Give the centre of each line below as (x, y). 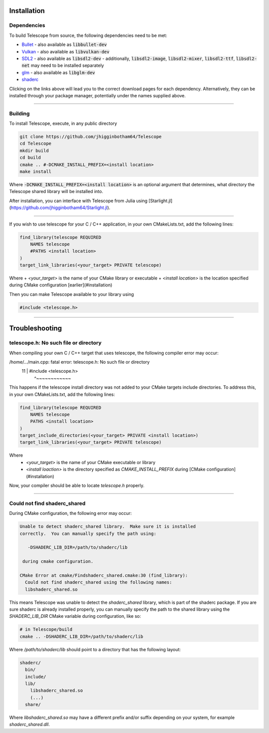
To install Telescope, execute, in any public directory (63, 123)
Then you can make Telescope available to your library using (71, 294)
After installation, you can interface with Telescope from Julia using (78, 201)
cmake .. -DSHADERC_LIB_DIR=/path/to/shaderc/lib (81, 636)
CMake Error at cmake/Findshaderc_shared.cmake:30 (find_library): (104, 575)
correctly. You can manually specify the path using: (88, 533)
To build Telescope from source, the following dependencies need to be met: (88, 35)
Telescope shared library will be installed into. (56, 192)
